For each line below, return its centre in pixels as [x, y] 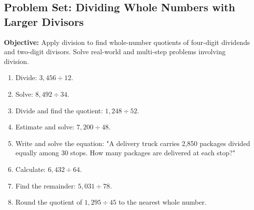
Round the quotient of [49, 202]
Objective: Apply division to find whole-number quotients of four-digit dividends [127, 42]
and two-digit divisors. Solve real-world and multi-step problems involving [115, 52]
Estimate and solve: [45, 127]
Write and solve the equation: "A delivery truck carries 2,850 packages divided [133, 143]
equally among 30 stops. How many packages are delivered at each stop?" [125, 153]
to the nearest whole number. [162, 202]
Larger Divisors [44, 21]
